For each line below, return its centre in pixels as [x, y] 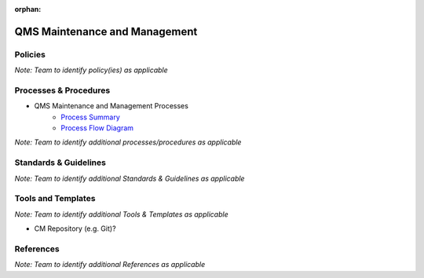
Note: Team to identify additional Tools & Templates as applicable [121, 214]
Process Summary [91, 117]
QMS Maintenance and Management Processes [111, 106]
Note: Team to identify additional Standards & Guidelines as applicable [130, 178]
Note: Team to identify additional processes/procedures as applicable [128, 142]
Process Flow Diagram [97, 128]
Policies [30, 54]
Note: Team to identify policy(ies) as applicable [91, 70]
